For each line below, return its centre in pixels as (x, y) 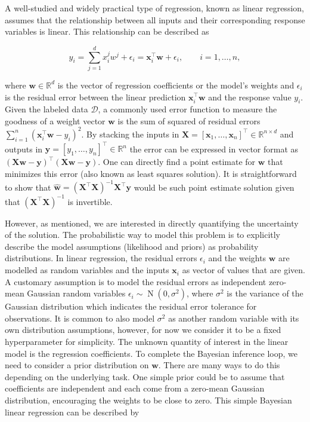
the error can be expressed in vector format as (214, 149)
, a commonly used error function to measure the (187, 109)
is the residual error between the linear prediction (95, 97)
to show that (28, 187)
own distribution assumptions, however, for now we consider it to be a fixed (143, 330)
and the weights (237, 258)
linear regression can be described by (72, 412)
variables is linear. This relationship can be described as (107, 31)
